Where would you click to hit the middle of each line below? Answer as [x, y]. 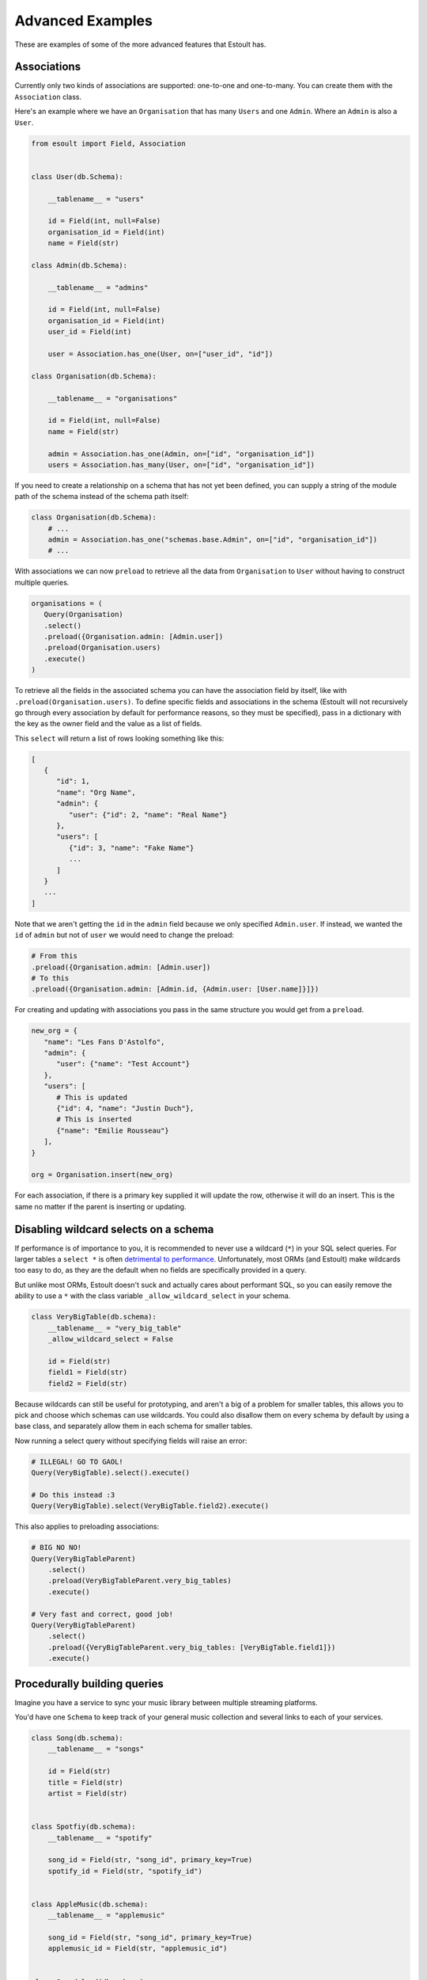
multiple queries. [42, 582]
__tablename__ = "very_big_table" [115, 1328]
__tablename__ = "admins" [98, 287]
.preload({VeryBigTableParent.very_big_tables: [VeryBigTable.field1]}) [192, 1647]
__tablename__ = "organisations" [113, 398]
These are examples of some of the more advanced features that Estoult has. [140, 44]
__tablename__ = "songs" [96, 1749]
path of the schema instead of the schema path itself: [102, 497]
